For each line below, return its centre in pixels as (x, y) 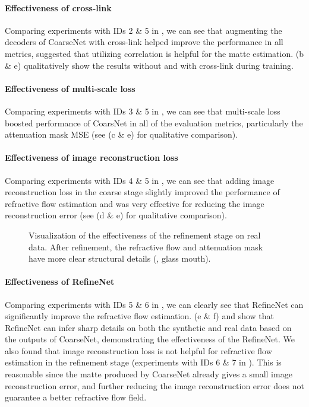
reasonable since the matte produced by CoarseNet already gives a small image (149, 374)
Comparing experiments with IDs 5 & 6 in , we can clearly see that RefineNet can (154, 304)
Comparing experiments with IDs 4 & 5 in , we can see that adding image (140, 180)
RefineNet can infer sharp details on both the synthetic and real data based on (148, 327)
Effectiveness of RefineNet (60, 282)
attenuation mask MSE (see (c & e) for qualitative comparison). (122, 134)
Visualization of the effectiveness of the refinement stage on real (145, 235)
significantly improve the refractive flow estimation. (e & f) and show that (140, 316)
